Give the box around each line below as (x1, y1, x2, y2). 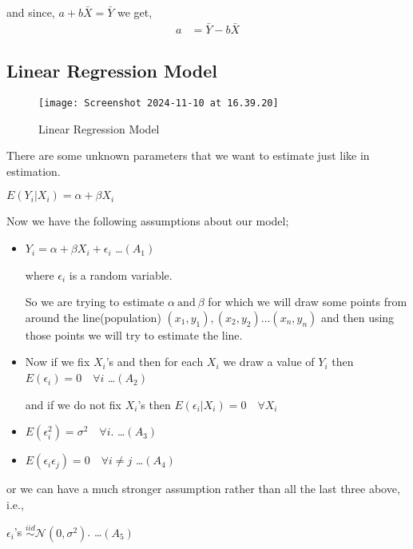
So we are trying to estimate (25, 293, 165, 310)
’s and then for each (105, 353, 204, 370)
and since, (6, 4, 55, 20)
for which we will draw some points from (208, 293, 407, 310)
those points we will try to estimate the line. (25, 326, 243, 343)
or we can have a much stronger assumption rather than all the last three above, (6, 480, 400, 497)
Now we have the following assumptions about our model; (6, 213, 289, 229)
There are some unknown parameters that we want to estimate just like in (6, 147, 370, 164)
